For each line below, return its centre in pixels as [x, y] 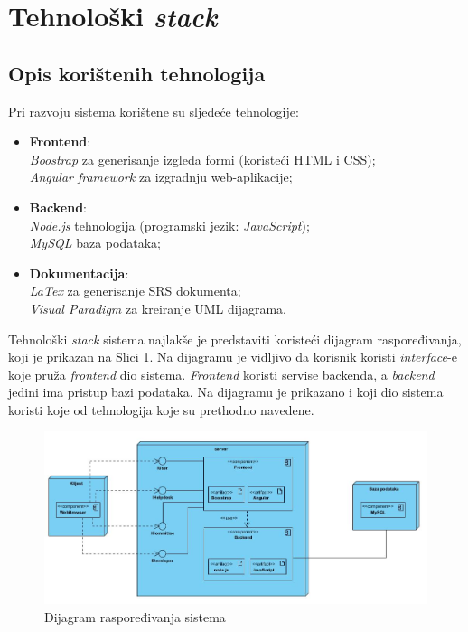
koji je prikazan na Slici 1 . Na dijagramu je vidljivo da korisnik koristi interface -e [233, 357]
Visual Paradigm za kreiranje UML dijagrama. [158, 308]
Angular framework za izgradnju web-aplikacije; [161, 177]
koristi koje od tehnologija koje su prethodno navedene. [161, 409]
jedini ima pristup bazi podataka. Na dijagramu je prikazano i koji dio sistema [226, 392]
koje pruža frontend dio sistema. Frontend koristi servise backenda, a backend [221, 374]
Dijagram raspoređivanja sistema [135, 616]
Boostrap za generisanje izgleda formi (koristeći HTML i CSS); [202, 159]
